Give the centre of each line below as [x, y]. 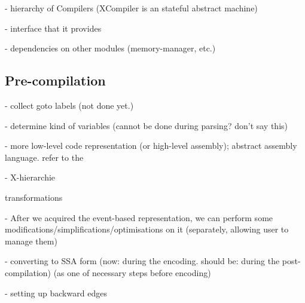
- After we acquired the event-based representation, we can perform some [139, 217]
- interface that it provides [53, 28]
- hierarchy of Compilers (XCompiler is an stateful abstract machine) [131, 8]
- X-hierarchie [30, 177]
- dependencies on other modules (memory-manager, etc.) [110, 48]
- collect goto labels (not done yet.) [69, 105]
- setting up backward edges [56, 293]
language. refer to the [44, 157]
